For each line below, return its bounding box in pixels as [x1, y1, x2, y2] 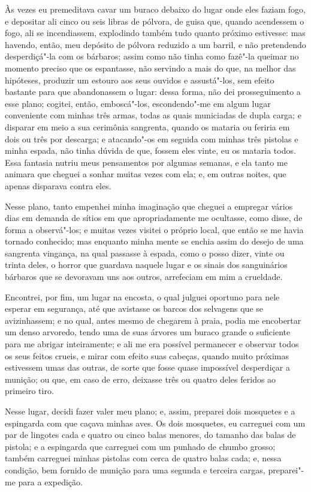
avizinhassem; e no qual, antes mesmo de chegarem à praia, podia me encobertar [5, 314, 301, 326]
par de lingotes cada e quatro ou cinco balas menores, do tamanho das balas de [5, 428, 296, 441]
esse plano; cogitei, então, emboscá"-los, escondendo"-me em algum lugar [5, 97, 271, 109]
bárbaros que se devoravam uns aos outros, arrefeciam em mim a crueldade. [5, 270, 283, 283]
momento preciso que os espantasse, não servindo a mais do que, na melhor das [5, 61, 296, 74]
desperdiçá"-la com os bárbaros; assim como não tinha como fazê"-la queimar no [5, 50, 299, 62]
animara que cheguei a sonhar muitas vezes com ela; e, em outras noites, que [5, 168, 286, 180]
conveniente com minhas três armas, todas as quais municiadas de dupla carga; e [5, 109, 301, 121]
